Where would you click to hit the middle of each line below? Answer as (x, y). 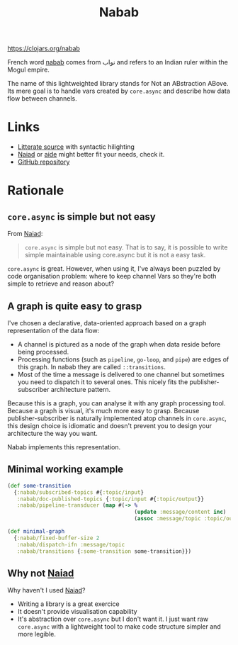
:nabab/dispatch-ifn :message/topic (71, 544)
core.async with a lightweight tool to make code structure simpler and (119, 627)
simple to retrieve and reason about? (61, 284)
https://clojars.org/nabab (44, 49)
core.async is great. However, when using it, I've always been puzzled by (114, 269)
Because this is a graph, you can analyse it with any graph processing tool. (117, 403)
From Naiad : (25, 234)
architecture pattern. (81, 389)
